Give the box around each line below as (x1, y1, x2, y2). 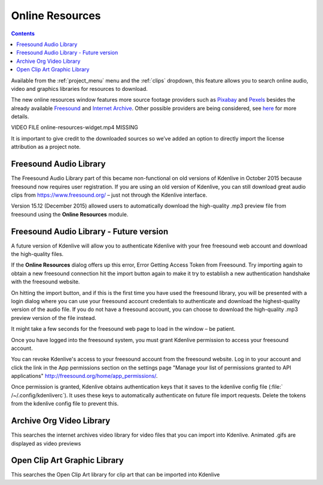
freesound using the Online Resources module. (11, 211, 129, 218)
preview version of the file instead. (11, 314, 97, 321)
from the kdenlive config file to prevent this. (11, 400, 119, 407)
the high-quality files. (11, 251, 64, 257)
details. (11, 113, 29, 120)
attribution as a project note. (11, 144, 81, 151)
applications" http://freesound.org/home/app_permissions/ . (11, 373, 158, 380)
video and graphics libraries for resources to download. (11, 85, 148, 92)
